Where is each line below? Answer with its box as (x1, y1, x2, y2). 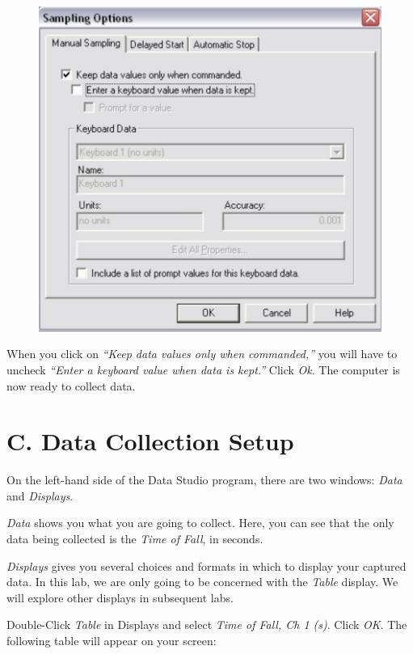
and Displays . (6, 487, 74, 504)
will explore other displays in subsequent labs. (6, 589, 234, 605)
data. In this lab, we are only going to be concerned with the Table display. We (6, 573, 398, 590)
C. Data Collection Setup (6, 424, 294, 458)
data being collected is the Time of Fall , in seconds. (6, 530, 263, 547)
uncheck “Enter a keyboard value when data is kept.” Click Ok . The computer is (6, 361, 400, 378)
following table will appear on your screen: (6, 631, 217, 648)
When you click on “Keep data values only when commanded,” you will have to (6, 345, 398, 362)
